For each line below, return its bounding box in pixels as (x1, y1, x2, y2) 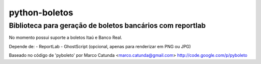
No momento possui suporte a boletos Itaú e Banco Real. (9, 35, 123, 40)
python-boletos (9, 7, 73, 18)
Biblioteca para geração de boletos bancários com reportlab (9, 21, 206, 30)
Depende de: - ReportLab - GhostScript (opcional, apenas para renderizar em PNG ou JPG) (9, 43, 191, 49)
